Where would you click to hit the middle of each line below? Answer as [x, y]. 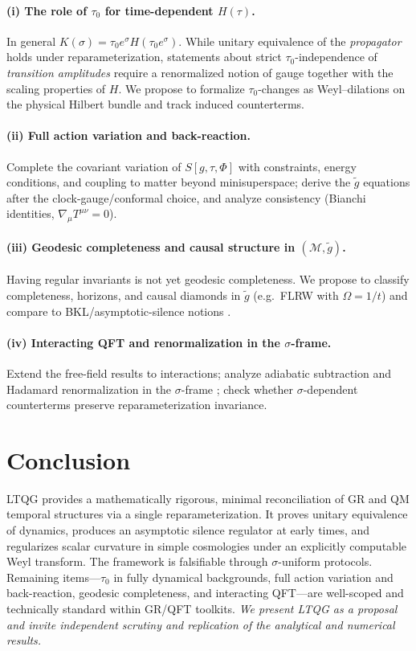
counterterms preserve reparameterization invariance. [137, 405]
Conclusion [69, 459]
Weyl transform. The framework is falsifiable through [137, 561]
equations [387, 182]
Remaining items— [53, 577]
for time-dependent [159, 10]
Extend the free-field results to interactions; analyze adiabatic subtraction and [199, 373]
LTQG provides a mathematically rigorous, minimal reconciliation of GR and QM [208, 498]
